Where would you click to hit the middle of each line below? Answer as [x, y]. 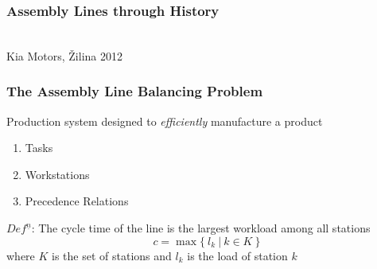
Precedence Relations [77, 201]
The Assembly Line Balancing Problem [135, 91]
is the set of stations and [112, 255]
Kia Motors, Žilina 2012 [64, 55]
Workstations [57, 174]
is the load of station [237, 255]
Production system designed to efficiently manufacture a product [165, 121]
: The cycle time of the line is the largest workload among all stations [201, 228]
